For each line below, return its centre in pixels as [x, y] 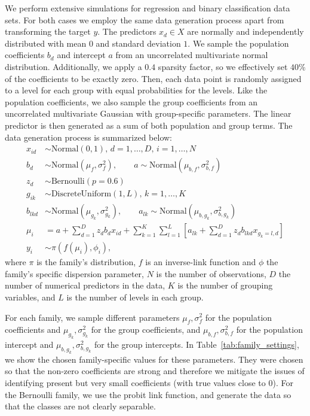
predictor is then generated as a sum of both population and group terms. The [149, 125]
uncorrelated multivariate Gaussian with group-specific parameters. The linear [148, 113]
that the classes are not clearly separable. [80, 406]
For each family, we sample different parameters [92, 317]
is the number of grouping [225, 285]
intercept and [29, 344]
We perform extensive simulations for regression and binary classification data [148, 8]
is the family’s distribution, [86, 262]
